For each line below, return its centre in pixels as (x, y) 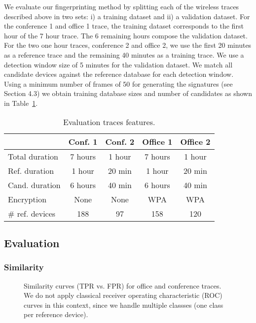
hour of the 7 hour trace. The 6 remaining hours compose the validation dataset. (126, 35)
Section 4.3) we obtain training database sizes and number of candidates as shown (128, 93)
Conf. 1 (83, 141)
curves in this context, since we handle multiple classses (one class (124, 305)
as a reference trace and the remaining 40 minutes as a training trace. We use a (124, 54)
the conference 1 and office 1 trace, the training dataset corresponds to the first (124, 26)
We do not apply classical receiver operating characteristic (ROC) (123, 295)
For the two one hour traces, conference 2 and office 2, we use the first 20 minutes (128, 45)
